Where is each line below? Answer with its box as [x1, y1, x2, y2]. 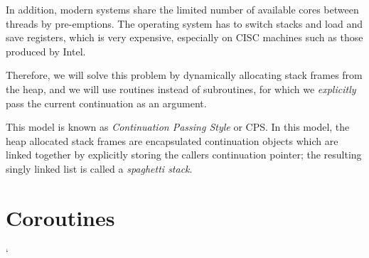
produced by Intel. [6, 43, 86, 58]
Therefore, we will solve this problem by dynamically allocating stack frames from [6, 68, 363, 82]
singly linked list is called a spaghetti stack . [6, 161, 193, 176]
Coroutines [6, 203, 115, 232]
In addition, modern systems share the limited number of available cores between [6, 2, 359, 16]
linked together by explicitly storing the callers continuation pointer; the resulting [6, 147, 362, 162]
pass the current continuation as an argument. [6, 95, 207, 110]
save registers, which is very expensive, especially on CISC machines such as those [6, 30, 363, 45]
